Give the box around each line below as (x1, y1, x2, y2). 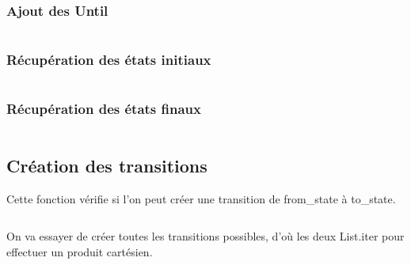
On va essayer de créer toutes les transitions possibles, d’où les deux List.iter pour (6, 228, 405, 244)
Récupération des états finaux (6, 99, 201, 119)
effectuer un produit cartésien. (6, 244, 153, 260)
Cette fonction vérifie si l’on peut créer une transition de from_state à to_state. (6, 190, 396, 206)
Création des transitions (6, 153, 207, 178)
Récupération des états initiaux (6, 50, 211, 70)
